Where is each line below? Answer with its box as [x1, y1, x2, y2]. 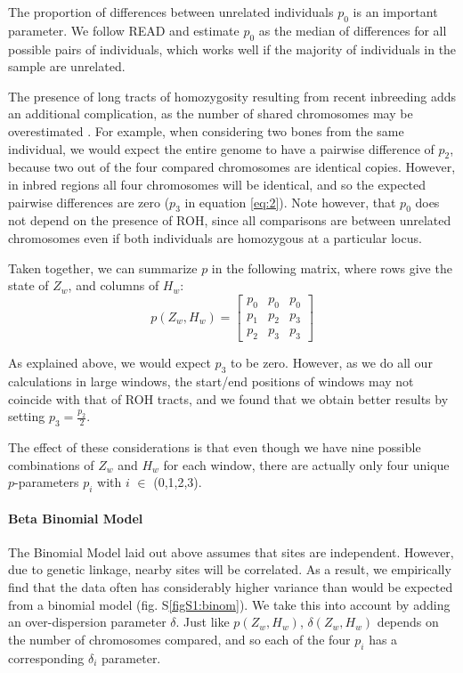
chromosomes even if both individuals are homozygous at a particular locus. [8, 228, 422, 247]
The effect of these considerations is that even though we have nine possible [8, 438, 421, 456]
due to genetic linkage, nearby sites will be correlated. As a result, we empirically [8, 560, 451, 579]
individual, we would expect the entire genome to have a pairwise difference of [8, 139, 435, 158]
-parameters [14, 473, 79, 491]
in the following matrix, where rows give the [211, 258, 452, 277]
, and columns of [68, 276, 159, 295]
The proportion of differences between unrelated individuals [8, 3, 334, 20]
